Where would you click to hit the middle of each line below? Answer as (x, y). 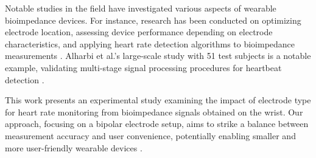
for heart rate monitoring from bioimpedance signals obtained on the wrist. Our (154, 112)
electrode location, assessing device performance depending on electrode (139, 32)
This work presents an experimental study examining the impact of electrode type (158, 100)
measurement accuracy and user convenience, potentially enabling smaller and (150, 135)
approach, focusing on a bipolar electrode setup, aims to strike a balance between (157, 124)
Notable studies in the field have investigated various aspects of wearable (141, 8)
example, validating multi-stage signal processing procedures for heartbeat (143, 67)
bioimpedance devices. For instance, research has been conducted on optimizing (153, 20)
